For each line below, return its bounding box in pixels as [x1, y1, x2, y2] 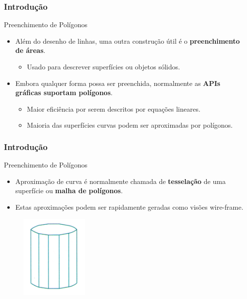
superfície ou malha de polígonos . [15, 185, 123, 196]
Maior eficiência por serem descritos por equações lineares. [27, 103, 200, 114]
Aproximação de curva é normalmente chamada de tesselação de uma [15, 176, 226, 186]
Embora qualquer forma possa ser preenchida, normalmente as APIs [15, 78, 220, 88]
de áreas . [15, 45, 46, 55]
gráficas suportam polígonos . [15, 87, 113, 98]
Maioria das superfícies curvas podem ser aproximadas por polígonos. [27, 120, 233, 130]
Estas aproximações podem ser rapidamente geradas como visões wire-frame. [15, 201, 244, 212]
